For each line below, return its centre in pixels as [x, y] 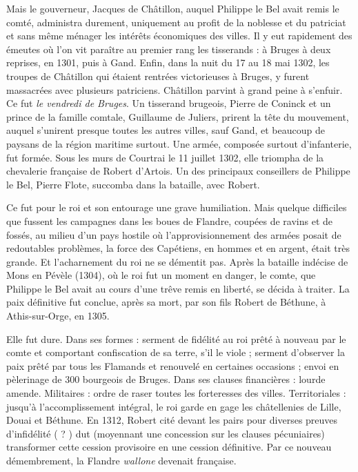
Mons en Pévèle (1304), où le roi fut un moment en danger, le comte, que [161, 275]
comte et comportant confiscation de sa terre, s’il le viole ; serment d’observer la [176, 352]
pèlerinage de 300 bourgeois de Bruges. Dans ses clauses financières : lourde [166, 379]
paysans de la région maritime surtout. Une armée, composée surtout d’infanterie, [179, 143]
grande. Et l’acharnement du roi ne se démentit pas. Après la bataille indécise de [177, 261]
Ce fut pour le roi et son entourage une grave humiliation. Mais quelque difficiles [177, 207]
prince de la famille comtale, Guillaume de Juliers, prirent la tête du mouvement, [178, 116]
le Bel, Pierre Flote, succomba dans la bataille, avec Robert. [133, 184]
